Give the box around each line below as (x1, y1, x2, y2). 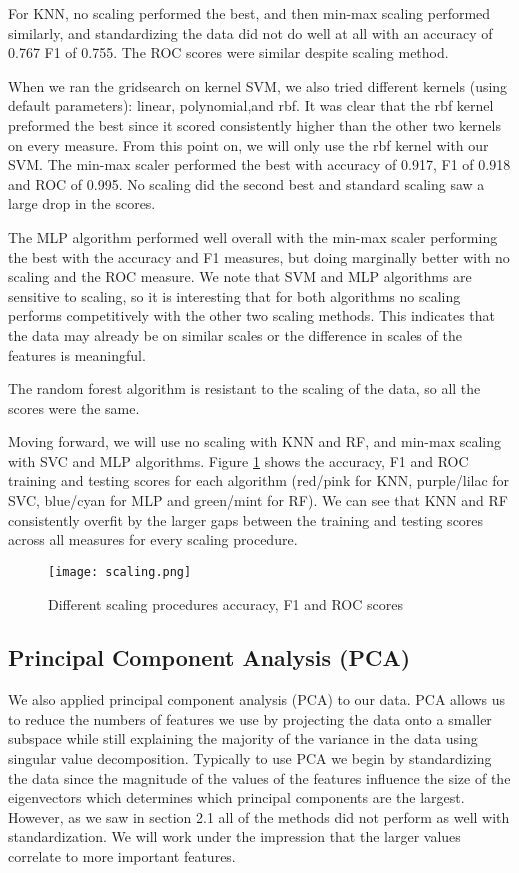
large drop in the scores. (8, 193, 156, 214)
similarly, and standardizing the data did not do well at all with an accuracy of (8, 22, 493, 43)
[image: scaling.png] (48, 564, 192, 579)
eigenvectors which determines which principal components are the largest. (8, 787, 465, 808)
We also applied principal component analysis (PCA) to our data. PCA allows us (8, 689, 506, 710)
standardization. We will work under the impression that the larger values (8, 826, 461, 847)
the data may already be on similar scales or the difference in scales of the (8, 324, 462, 345)
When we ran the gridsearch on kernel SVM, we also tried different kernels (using (8, 75, 508, 96)
